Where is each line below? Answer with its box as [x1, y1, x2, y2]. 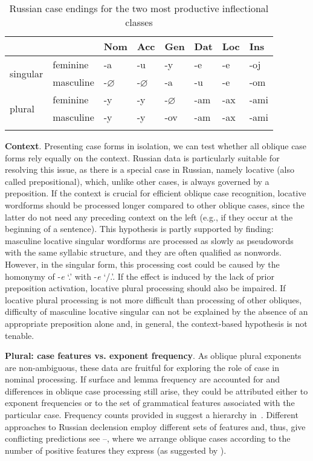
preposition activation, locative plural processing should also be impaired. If [5, 282, 286, 294]
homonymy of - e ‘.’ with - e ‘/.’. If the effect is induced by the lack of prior [5, 269, 274, 282]
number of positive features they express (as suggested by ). [5, 443, 227, 456]
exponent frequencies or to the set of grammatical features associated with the [5, 396, 295, 409]
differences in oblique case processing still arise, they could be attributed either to [5, 384, 308, 397]
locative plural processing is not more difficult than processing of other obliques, [5, 293, 302, 306]
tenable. [5, 329, 34, 341]
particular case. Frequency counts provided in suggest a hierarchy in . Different [5, 408, 298, 421]
